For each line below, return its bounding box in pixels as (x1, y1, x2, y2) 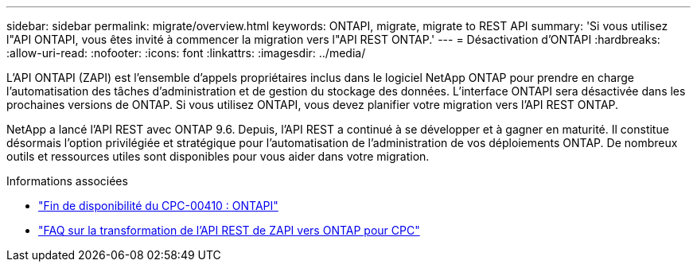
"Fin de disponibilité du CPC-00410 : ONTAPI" (38, 199, 278, 212)
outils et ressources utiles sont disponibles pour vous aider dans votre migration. (6, 150, 430, 163)
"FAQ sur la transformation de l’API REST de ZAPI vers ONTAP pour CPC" (38, 223, 420, 237)
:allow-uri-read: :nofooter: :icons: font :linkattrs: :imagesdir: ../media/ (6, 46, 366, 60)
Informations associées (6, 174, 128, 188)
